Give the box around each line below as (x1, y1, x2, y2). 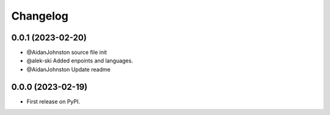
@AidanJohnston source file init (26, 49, 107, 56)
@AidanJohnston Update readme (26, 65, 111, 73)
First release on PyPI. (26, 98, 81, 105)
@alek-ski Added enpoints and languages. (26, 57, 134, 64)
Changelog (11, 9, 68, 23)
